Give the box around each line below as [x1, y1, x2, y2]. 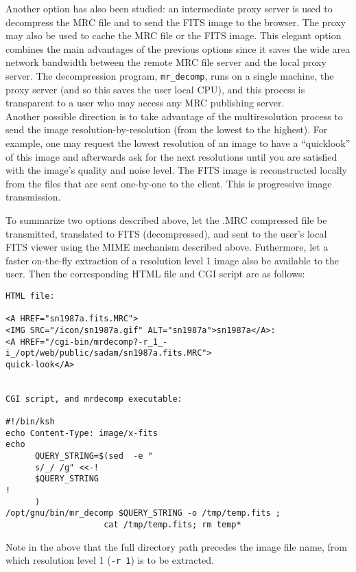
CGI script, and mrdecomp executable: [5, 393, 182, 404]
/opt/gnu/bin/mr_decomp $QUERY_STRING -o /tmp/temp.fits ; [5, 508, 281, 518]
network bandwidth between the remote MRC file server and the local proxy [5, 55, 327, 69]
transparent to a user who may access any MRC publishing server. [5, 95, 285, 110]
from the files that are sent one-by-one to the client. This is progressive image [5, 176, 332, 190]
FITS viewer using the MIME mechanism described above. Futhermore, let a [5, 240, 329, 254]
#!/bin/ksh [5, 417, 55, 427]
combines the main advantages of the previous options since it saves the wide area [5, 41, 351, 56]
